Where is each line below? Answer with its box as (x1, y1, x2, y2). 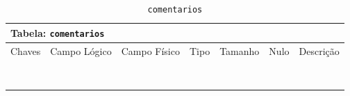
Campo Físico (121, 43, 180, 58)
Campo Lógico (50, 43, 112, 58)
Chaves (10, 43, 41, 58)
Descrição (299, 43, 340, 58)
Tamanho (219, 43, 260, 58)
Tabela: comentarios (10, 25, 105, 40)
